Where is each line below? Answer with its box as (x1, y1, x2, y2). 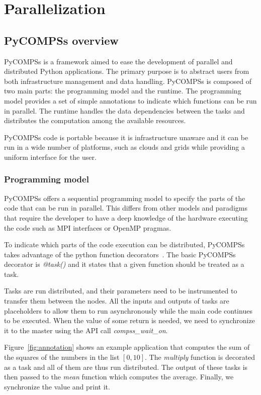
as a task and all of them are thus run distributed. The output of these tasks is (4, 361, 248, 372)
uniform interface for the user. (4, 151, 97, 162)
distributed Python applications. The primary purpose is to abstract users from (4, 66, 249, 76)
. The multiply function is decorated (144, 352, 255, 362)
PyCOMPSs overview (4, 32, 119, 48)
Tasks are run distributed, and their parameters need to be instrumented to (4, 285, 237, 296)
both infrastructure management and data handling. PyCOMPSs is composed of (4, 75, 252, 86)
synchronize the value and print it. (4, 381, 110, 391)
